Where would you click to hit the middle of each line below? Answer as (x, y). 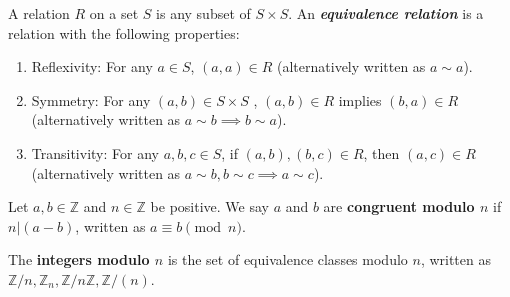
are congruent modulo (399, 206)
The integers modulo (79, 259)
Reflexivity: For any (92, 66)
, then (381, 152)
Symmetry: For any (91, 99)
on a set (114, 13)
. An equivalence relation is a (386, 13)
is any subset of (203, 13)
